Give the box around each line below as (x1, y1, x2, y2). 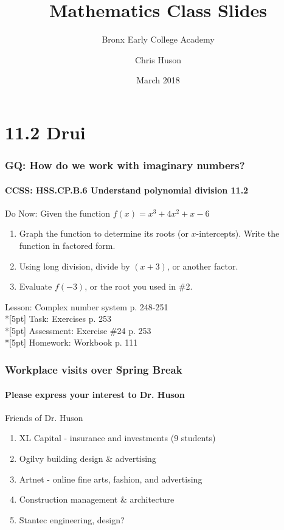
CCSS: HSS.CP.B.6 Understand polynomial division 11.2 (5, 183, 249, 196)
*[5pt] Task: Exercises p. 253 (5, 312, 112, 325)
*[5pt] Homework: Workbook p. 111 (5, 336, 138, 349)
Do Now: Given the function (5, 206, 110, 219)
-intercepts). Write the (196, 227, 280, 240)
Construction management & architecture (19, 493, 175, 506)
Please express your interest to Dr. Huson (5, 388, 185, 400)
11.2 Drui (5, 119, 86, 144)
